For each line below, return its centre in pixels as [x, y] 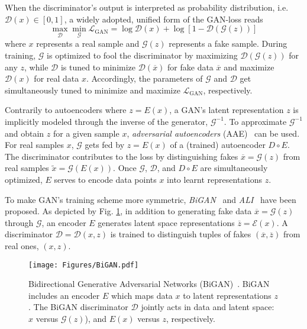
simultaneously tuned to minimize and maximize [93, 90]
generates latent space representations [166, 222]
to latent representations [227, 295]
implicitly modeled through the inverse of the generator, [106, 121]
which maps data [142, 295]
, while [36, 67]
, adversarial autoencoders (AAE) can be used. [213, 133]
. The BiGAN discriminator [78, 307]
